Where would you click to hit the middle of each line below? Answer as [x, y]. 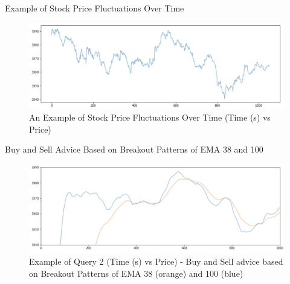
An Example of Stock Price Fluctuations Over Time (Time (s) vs [150, 117]
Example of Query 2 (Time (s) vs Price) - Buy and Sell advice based [156, 261]
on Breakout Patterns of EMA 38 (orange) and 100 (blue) [136, 273]
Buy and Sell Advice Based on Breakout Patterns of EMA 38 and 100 [134, 149]
